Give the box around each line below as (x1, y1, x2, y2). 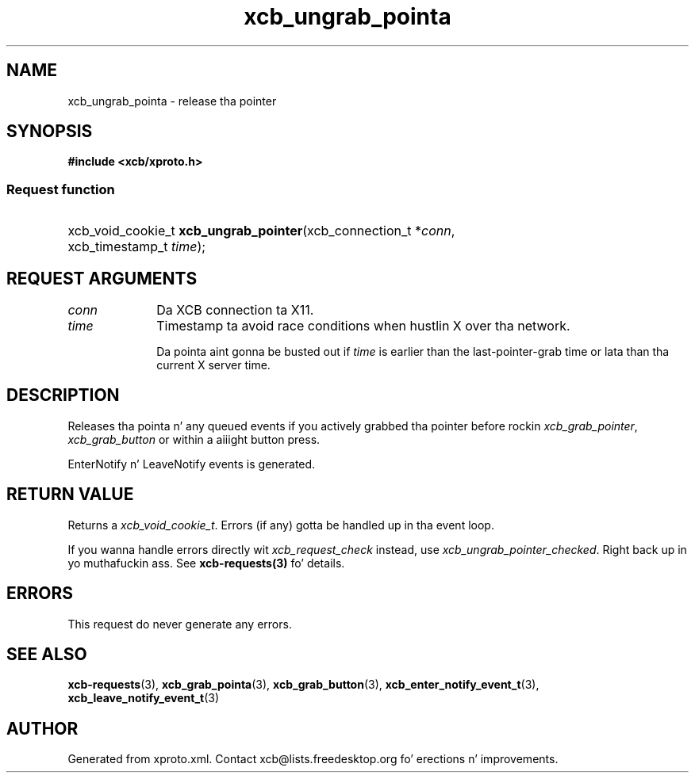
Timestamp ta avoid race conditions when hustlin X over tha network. (156, 318, 570, 334)
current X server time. (156, 358, 271, 372)
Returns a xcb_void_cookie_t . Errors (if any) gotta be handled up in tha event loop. (67, 517, 494, 532)
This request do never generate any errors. (67, 617, 292, 631)
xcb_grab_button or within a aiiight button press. (67, 432, 321, 446)
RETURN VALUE (6, 484, 134, 505)
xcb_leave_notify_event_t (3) (67, 691, 220, 705)
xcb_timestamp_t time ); (67, 239, 206, 255)
